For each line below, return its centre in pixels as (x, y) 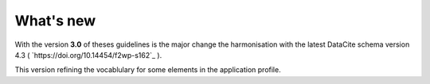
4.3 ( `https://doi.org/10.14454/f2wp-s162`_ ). (88, 55)
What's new (55, 21)
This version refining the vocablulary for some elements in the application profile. (148, 70)
